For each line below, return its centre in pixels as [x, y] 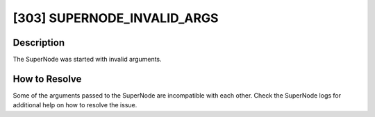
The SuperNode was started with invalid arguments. [87, 60]
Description [39, 43]
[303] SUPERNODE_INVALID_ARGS [116, 18]
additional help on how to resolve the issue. [75, 105]
